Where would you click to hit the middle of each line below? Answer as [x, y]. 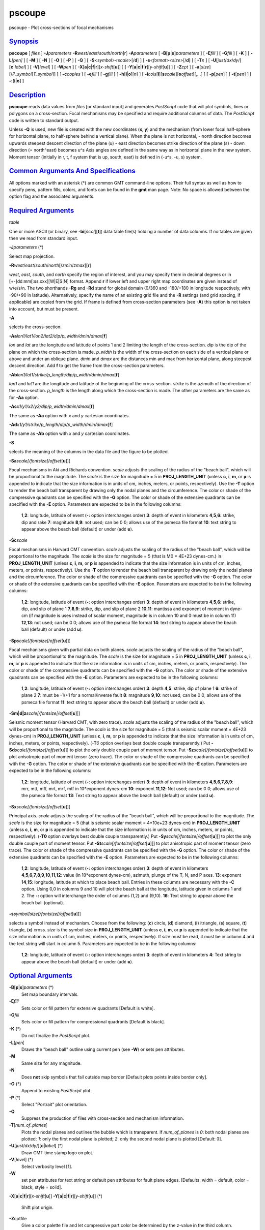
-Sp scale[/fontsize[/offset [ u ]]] [40, 641]
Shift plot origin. [38, 1207]
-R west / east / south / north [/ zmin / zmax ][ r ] [50, 265]
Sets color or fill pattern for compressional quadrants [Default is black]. [93, 1022]
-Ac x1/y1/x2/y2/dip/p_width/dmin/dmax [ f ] [52, 406]
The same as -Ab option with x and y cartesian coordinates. [69, 433]
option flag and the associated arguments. [52, 196]
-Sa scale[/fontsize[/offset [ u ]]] [40, 461]
